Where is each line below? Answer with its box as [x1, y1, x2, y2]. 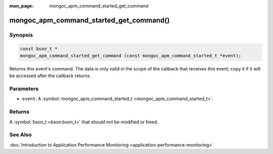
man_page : [9, 3, 34, 9]
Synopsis [9, 31, 33, 38]
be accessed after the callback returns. [9, 73, 91, 79]
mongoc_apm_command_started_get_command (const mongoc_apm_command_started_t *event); [20, 53, 242, 58]
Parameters [9, 86, 39, 93]
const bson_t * [20, 46, 58, 51]
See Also [9, 131, 32, 138]
